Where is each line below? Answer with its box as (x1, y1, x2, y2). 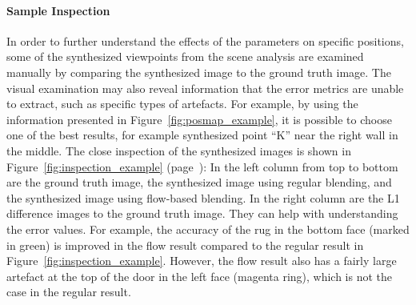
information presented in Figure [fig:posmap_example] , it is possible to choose (6, 110, 392, 127)
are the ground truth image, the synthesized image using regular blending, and (6, 174, 392, 191)
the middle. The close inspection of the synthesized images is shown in (6, 142, 351, 159)
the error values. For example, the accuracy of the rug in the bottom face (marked (6, 220, 410, 237)
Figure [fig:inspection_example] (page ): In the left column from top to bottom (6, 158, 398, 175)
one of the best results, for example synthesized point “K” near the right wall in (6, 126, 398, 143)
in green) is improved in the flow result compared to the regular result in (6, 236, 364, 253)
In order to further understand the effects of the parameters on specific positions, (6, 32, 404, 49)
